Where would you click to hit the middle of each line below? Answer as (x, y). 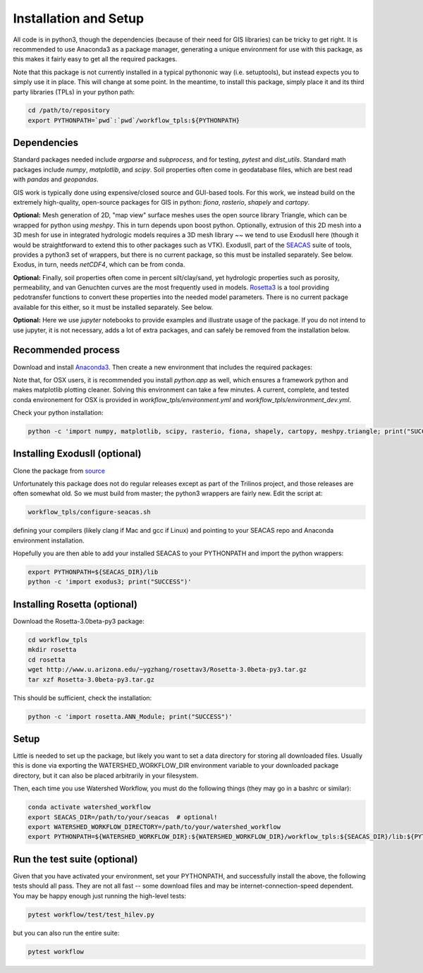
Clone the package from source (59, 471)
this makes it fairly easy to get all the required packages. (95, 59)
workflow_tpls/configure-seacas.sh (89, 512)
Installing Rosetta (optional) (75, 604)
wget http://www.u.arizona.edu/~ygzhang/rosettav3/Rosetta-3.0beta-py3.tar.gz (167, 670)
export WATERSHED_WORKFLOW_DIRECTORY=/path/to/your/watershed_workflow (154, 827)
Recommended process (66, 350)
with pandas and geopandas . (56, 179)
